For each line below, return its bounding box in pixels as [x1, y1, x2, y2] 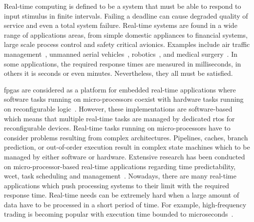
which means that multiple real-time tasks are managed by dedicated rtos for [4, 113, 235, 123]
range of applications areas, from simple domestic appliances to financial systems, [4, 29, 248, 40]
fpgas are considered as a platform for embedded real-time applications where [4, 84, 236, 94]
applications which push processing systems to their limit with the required [4, 180, 230, 190]
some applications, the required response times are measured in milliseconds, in [4, 58, 241, 68]
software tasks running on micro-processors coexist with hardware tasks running [4, 94, 244, 104]
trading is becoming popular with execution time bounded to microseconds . [4, 209, 233, 219]
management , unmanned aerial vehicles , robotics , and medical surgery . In [4, 48, 237, 59]
